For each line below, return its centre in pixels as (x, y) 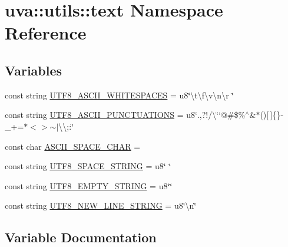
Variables (34, 70)
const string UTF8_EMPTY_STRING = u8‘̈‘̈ (89, 185)
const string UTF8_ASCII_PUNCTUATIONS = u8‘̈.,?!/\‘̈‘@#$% (125, 115)
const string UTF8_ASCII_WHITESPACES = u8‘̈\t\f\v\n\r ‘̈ (120, 95)
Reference (46, 33)
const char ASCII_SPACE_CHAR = (73, 146)
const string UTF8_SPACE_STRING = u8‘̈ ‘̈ (88, 166)
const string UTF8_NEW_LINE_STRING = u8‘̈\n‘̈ (101, 205)
